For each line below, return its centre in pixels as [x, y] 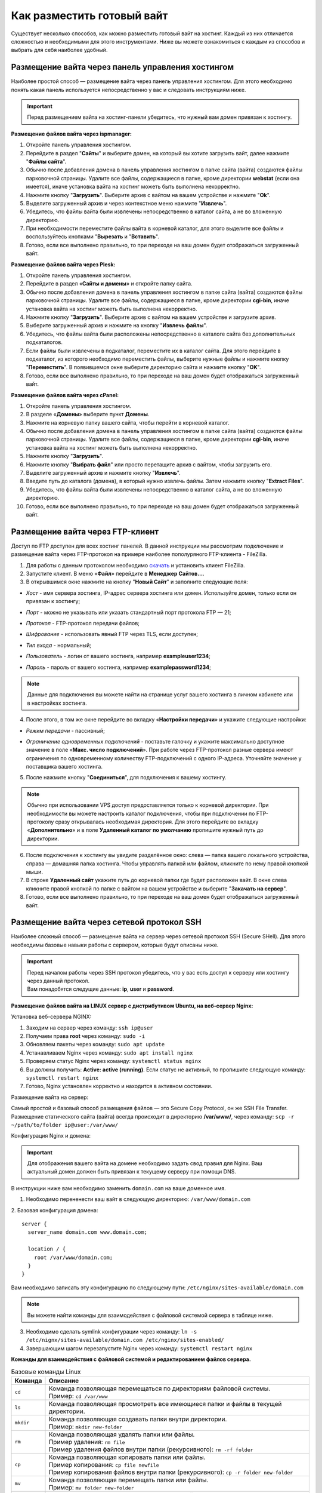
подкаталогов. [44, 342]
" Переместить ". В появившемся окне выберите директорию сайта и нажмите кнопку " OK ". [144, 367]
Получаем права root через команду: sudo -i [86, 1036]
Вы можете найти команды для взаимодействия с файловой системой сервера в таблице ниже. [150, 1315]
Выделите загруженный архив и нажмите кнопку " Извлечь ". [103, 473]
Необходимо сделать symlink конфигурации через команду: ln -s [112, 1331]
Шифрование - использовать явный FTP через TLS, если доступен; [112, 634]
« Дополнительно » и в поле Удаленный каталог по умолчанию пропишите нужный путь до [145, 830]
